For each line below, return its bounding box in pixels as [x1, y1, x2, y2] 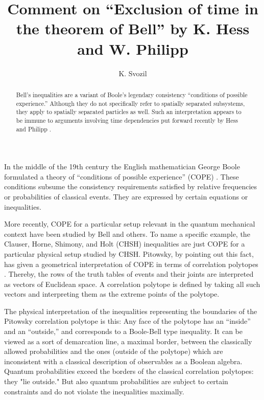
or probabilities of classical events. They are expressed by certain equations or [4, 191, 248, 202]
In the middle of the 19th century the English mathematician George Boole [4, 161, 240, 172]
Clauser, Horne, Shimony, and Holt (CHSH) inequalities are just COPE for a [4, 238, 245, 249]
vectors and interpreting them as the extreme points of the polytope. [4, 288, 220, 299]
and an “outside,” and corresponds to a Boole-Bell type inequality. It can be [4, 326, 243, 337]
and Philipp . [16, 124, 52, 133]
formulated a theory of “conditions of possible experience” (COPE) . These [4, 171, 239, 182]
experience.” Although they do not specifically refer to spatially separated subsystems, [16, 99, 245, 107]
